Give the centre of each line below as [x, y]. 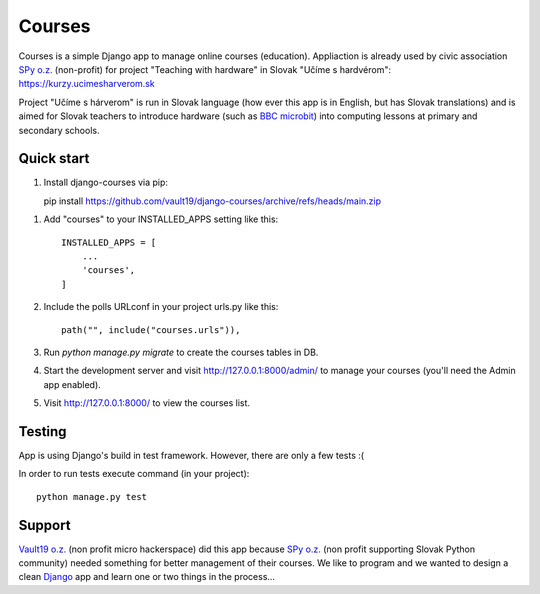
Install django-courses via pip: [106, 182]
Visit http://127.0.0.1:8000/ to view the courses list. [146, 403]
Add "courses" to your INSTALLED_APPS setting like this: [161, 219]
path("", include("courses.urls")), [151, 329]
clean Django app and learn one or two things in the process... [146, 577]
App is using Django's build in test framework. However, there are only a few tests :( [191, 455]
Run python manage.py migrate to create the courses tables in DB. [181, 352]
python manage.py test [92, 496]
